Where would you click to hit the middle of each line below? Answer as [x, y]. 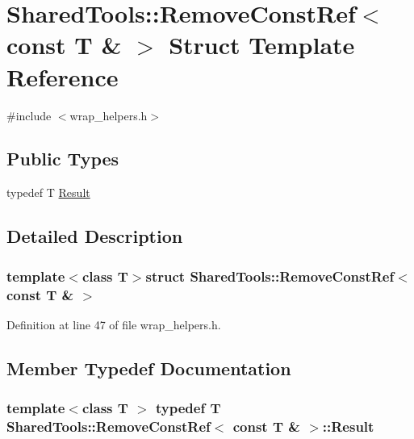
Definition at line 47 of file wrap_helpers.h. [114, 324]
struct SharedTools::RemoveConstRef [270, 276]
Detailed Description [95, 236]
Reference [63, 76]
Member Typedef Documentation [149, 368]
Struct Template [262, 45]
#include [29, 115]
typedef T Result [48, 192]
